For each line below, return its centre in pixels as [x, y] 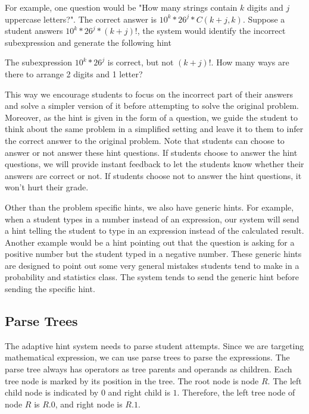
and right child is [139, 392]
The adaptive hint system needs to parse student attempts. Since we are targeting [154, 345]
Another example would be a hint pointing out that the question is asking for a [150, 242]
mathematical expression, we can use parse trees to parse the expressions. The [147, 357]
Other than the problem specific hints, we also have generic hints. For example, [149, 207]
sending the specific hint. [50, 289]
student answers [34, 31]
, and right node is [89, 404]
